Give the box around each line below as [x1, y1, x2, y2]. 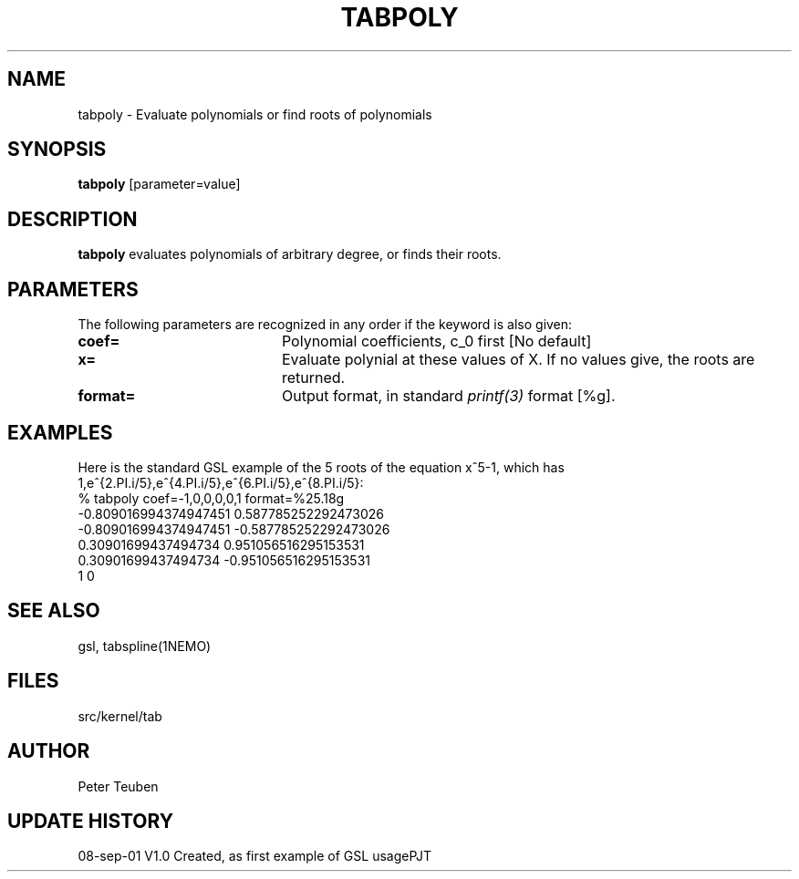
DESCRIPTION [7, 207, 138, 231]
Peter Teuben [78, 778, 159, 794]
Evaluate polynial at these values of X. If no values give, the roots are [281, 350, 755, 369]
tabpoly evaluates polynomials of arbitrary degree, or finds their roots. [78, 246, 502, 263]
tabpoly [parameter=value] [78, 176, 241, 192]
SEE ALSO [7, 599, 100, 623]
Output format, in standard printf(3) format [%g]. [281, 387, 616, 406]
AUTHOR [7, 739, 90, 763]
